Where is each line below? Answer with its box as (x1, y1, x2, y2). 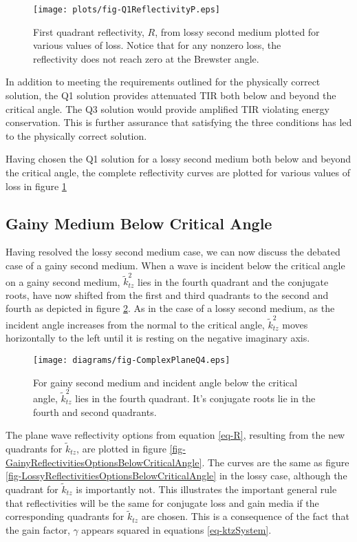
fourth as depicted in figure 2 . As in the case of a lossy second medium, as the (6, 301, 335, 315)
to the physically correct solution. (6, 128, 147, 143)
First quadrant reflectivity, (33, 24, 144, 39)
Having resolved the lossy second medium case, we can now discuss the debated (6, 244, 340, 259)
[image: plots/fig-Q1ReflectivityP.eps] (33, 5, 221, 14)
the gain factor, (6, 522, 70, 536)
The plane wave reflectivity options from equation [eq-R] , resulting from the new (6, 428, 345, 442)
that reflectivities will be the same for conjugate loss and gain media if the (6, 495, 319, 510)
